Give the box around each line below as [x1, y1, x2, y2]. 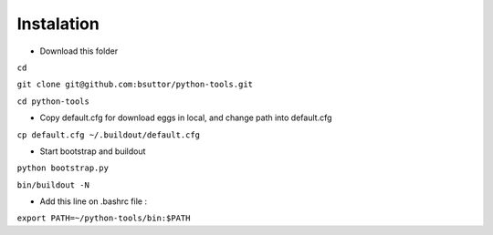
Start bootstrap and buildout [39, 146, 146, 157]
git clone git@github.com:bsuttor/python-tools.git [16, 79, 254, 90]
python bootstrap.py [16, 163, 110, 173]
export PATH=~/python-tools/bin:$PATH [16, 213, 191, 223]
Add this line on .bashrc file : [39, 196, 148, 207]
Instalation [16, 14, 100, 34]
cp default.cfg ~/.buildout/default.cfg [16, 129, 201, 140]
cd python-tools [16, 96, 90, 107]
